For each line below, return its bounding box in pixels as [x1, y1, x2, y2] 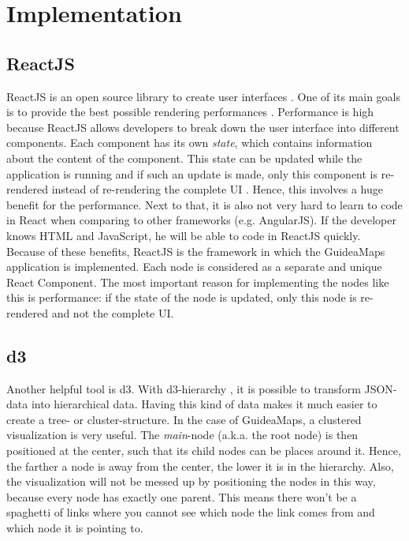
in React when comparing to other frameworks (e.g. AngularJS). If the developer [6, 212, 396, 228]
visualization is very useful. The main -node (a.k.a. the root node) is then [6, 426, 359, 443]
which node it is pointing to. [6, 520, 143, 536]
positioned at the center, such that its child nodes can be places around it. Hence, [6, 442, 401, 459]
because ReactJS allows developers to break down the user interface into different [6, 118, 400, 135]
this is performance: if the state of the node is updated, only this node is [6, 289, 357, 306]
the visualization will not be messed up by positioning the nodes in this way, [6, 473, 376, 490]
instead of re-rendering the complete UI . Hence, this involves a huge [51, 181, 383, 197]
